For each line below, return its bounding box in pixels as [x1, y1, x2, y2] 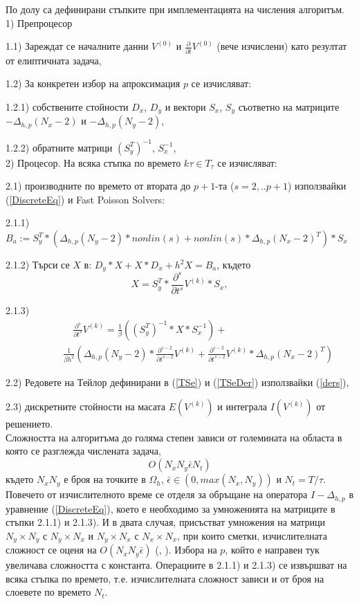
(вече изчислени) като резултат [217, 39, 347, 53]
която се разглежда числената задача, [6, 443, 161, 458]
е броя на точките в [64, 472, 146, 486]
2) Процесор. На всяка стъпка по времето [6, 155, 181, 170]
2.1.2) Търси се [6, 257, 70, 272]
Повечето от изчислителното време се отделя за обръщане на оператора [6, 487, 308, 502]
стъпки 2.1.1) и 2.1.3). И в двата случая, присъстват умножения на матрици [6, 515, 326, 529]
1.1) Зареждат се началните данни [6, 39, 149, 53]
